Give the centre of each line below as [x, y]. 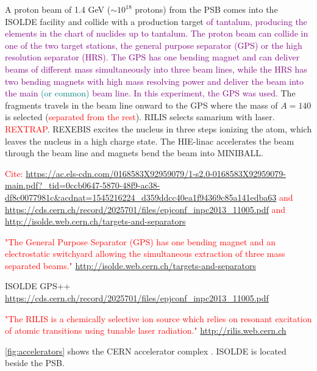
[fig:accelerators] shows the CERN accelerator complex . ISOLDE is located [146, 351]
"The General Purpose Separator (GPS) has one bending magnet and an [141, 241]
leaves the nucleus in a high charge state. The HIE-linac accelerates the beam [150, 141]
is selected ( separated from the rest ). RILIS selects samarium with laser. [140, 117]
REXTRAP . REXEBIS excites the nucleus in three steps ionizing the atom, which [158, 128]
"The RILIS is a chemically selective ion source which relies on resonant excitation [158, 318]
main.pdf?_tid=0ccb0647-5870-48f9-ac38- [83, 185]
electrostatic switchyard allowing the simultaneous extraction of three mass [145, 254]
